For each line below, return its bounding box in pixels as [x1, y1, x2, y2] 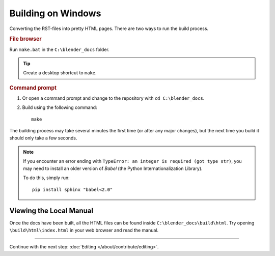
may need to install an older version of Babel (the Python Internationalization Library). [23, 165, 203, 172]
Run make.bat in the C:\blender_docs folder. [9, 46, 109, 52]
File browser [9, 36, 42, 43]
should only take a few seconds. [9, 135, 77, 141]
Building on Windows [9, 8, 101, 19]
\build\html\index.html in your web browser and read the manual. [9, 227, 159, 233]
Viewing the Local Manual [9, 207, 94, 215]
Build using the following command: [22, 104, 97, 110]
